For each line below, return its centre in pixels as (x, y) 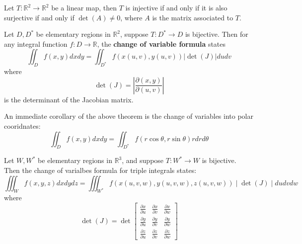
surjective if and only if (39, 17)
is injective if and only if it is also (176, 7)
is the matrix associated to (193, 17)
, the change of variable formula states (161, 43)
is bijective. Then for (217, 34)
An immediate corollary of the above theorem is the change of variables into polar (129, 116)
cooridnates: (22, 125)
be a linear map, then (84, 7)
